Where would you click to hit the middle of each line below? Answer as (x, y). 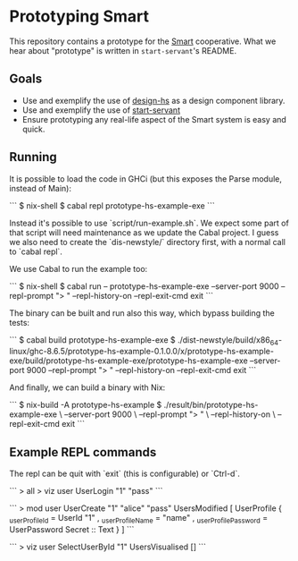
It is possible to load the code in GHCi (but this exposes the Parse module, (146, 178)
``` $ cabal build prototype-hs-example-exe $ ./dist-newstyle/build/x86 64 (144, 340)
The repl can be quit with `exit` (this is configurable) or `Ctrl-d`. (125, 474)
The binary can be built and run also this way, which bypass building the (142, 313)
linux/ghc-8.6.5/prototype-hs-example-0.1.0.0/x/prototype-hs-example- (142, 352)
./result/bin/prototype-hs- (211, 405)
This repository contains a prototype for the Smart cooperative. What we (143, 41)
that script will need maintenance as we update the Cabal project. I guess (144, 232)
